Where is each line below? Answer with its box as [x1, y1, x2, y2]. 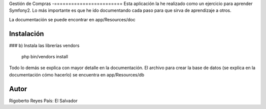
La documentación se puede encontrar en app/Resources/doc [9, 16, 135, 22]
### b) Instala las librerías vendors [9, 42, 80, 48]
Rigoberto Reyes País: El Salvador [9, 98, 78, 104]
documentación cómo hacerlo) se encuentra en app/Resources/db [9, 72, 145, 77]
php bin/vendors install [21, 54, 68, 60]
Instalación [9, 30, 44, 38]
